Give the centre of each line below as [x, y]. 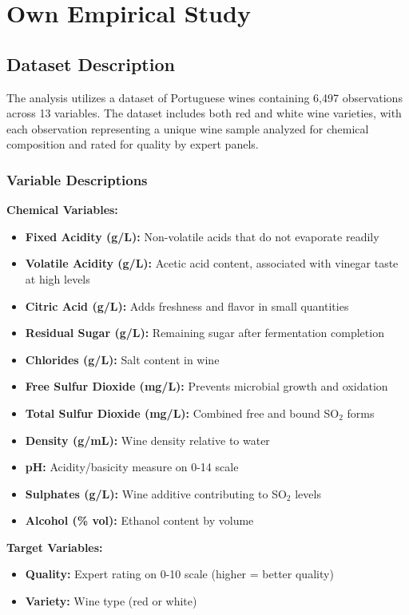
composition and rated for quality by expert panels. [133, 144]
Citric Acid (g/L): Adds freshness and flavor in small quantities [187, 306]
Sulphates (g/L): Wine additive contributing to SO [156, 493]
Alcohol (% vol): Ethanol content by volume [139, 520]
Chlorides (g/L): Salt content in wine [122, 359]
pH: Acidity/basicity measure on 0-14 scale [132, 467]
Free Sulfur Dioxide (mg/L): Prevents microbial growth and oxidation [206, 386]
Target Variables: [55, 547]
